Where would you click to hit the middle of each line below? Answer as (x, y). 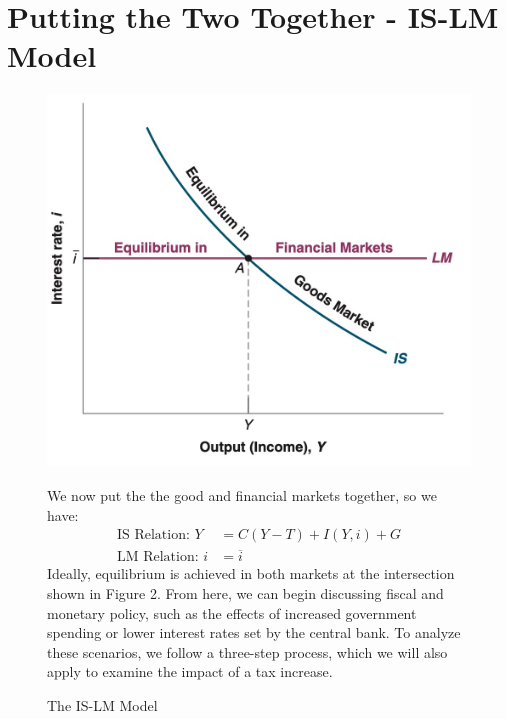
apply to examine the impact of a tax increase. (190, 671)
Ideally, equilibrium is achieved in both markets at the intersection (251, 573)
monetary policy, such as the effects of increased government (232, 612)
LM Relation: (157, 557)
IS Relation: (153, 535)
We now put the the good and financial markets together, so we (242, 494)
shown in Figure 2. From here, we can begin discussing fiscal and (245, 592)
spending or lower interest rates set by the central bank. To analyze (254, 632)
